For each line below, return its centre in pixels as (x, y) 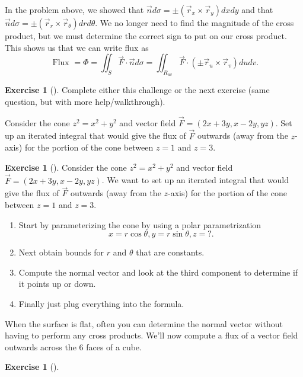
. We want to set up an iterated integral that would (195, 180)
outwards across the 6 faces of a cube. (73, 346)
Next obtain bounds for (61, 252)
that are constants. (170, 252)
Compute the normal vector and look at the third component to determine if (158, 272)
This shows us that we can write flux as (77, 47)
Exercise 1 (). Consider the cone (66, 167)
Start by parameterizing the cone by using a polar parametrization (140, 224)
